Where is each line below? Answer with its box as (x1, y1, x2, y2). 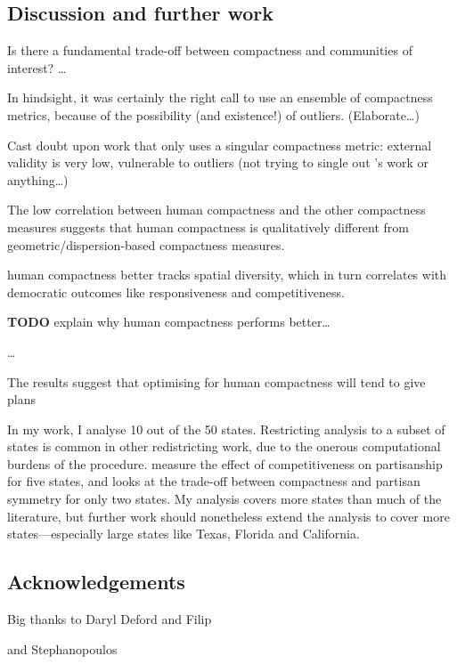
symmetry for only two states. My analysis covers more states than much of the (7, 490, 442, 508)
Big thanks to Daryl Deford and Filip (7, 610, 212, 628)
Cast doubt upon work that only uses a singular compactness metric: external (7, 135, 432, 154)
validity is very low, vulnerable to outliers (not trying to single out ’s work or (7, 153, 429, 172)
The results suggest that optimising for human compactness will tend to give (7, 372, 426, 391)
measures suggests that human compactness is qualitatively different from (7, 217, 410, 236)
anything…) (7, 170, 69, 189)
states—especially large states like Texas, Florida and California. (7, 524, 360, 543)
